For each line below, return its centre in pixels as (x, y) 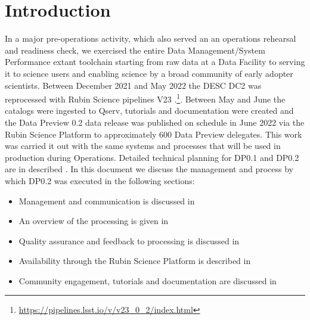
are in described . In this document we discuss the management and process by (149, 169)
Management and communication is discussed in (107, 201)
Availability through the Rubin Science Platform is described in (135, 261)
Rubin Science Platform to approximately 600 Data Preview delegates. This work (154, 134)
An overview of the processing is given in (94, 221)
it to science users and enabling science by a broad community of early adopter (149, 73)
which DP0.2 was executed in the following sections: (100, 180)
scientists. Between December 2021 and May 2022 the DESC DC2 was (133, 85)
